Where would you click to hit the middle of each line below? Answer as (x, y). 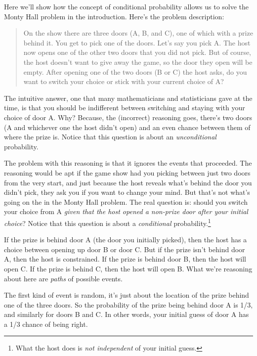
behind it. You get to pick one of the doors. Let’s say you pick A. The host (137, 42)
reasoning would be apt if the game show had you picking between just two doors (127, 172)
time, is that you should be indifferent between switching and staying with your (125, 108)
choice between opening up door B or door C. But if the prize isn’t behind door (125, 249)
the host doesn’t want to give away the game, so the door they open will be (138, 62)
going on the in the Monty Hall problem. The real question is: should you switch (126, 201)
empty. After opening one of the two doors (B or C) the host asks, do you (135, 71)
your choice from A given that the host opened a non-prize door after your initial (126, 211)
